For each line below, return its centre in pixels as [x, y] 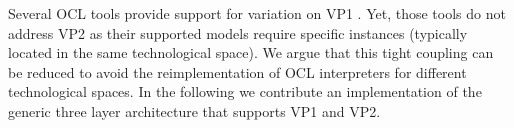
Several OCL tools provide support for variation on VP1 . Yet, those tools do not [257, 13]
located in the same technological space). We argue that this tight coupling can [251, 52]
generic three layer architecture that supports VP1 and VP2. [194, 110]
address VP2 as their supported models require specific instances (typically [238, 32]
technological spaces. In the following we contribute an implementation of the [245, 91]
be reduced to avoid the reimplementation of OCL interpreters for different [237, 71]
